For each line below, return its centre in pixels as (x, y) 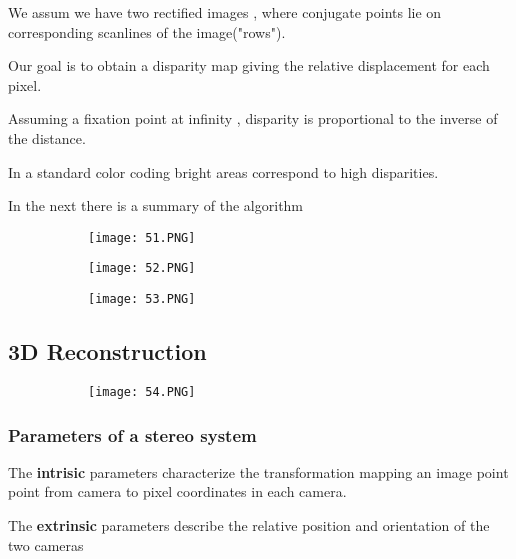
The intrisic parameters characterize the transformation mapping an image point (258, 471)
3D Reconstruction (107, 351)
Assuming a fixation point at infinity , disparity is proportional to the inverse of (253, 118)
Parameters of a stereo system (132, 434)
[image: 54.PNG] (142, 391)
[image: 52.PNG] (142, 268)
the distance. (47, 137)
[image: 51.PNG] (142, 237)
